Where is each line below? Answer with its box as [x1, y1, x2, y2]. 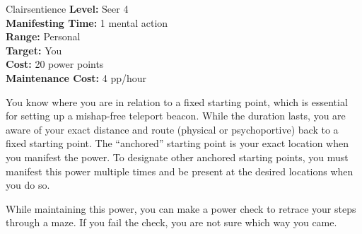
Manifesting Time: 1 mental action [6, 15, 168, 30]
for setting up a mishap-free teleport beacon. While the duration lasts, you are [6, 108, 346, 123]
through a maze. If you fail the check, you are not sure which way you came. [6, 215, 337, 230]
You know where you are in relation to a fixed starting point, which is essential [6, 94, 348, 109]
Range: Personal [6, 29, 81, 44]
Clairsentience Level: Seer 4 [6, 1, 129, 16]
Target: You [6, 42, 62, 57]
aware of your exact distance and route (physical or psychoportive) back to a [6, 122, 339, 136]
